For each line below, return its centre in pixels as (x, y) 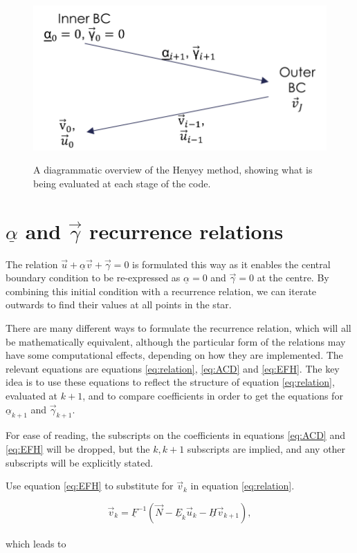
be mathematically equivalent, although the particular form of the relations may (176, 341)
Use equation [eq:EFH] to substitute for (90, 486)
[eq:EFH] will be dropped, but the (78, 448)
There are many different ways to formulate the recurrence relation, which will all (178, 328)
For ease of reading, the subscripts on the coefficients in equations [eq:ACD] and (175, 435)
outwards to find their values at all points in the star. (119, 304)
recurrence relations (186, 231)
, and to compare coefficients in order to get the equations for (213, 395)
